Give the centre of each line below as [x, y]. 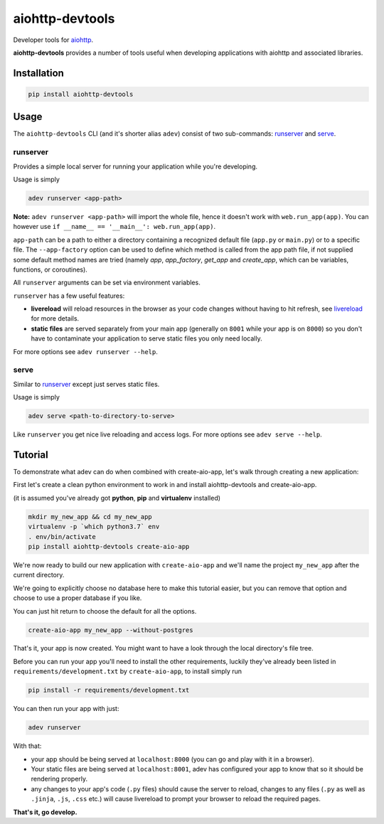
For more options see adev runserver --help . [85, 351]
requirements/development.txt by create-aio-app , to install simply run [127, 671]
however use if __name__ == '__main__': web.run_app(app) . [114, 227]
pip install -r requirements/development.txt [109, 690]
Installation [38, 73]
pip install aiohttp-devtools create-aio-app [109, 546]
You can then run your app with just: [66, 709]
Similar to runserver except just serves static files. [86, 384]
